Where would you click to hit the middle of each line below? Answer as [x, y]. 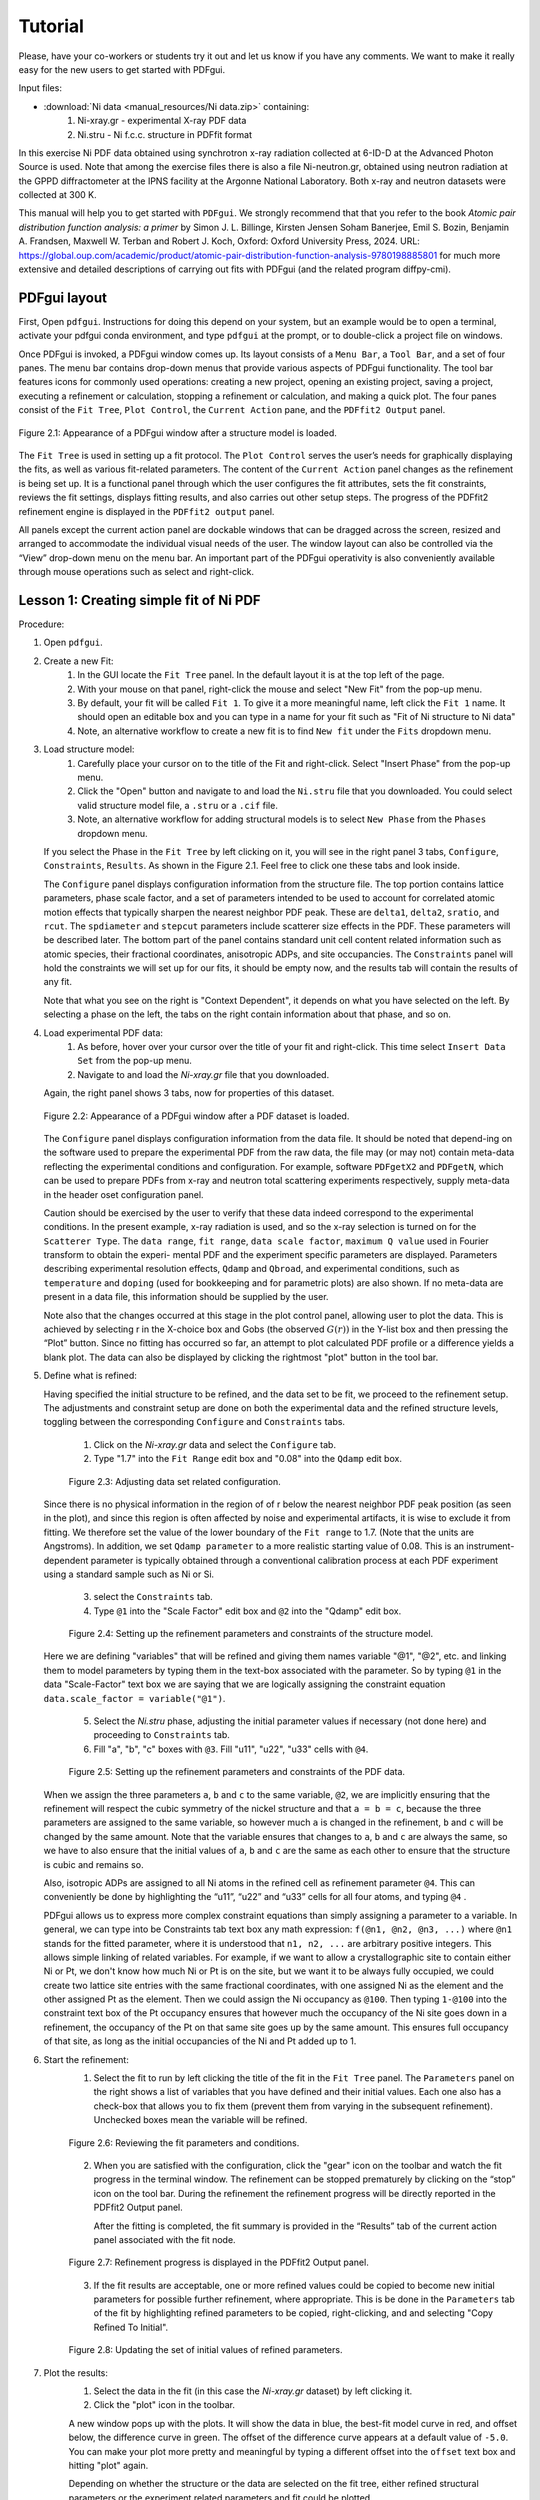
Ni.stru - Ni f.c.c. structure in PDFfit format [164, 134]
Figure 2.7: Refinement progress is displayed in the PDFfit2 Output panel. [218, 2262]
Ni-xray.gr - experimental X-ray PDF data [162, 121]
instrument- [490, 1546]
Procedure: [41, 624]
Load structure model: [89, 749]
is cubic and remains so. [93, 1864]
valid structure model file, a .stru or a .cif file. [178, 805]
